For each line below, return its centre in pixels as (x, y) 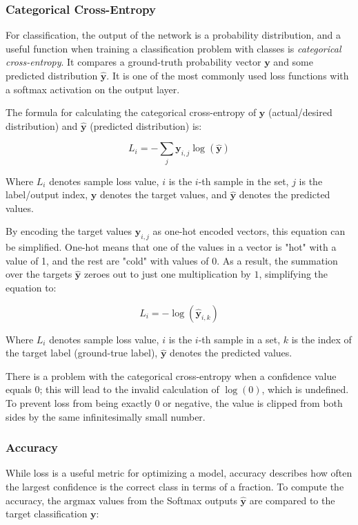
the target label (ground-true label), (82, 353)
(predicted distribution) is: (146, 125)
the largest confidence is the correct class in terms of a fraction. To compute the (175, 487)
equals (19, 389)
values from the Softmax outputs (168, 500)
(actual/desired (300, 112)
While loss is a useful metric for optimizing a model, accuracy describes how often (179, 473)
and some (293, 62)
